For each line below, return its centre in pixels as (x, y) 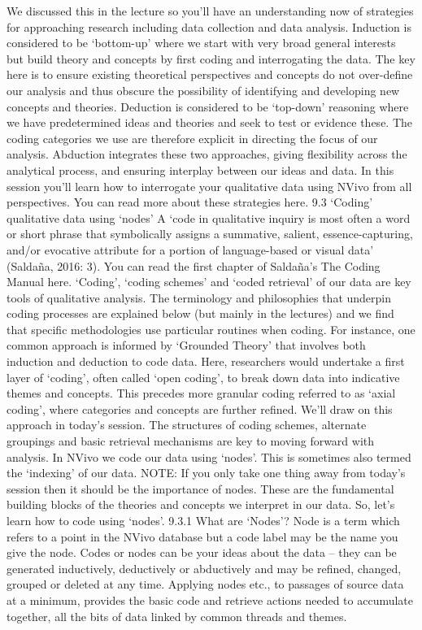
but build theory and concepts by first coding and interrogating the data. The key (211, 58)
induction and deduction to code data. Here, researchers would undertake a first (206, 361)
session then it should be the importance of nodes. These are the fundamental (200, 488)
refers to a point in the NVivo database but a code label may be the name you (202, 536)
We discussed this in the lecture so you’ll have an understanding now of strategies (210, 11)
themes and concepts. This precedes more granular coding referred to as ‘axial (201, 393)
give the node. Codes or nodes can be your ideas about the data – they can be (202, 552)
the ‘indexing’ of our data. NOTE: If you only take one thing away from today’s (206, 473)
